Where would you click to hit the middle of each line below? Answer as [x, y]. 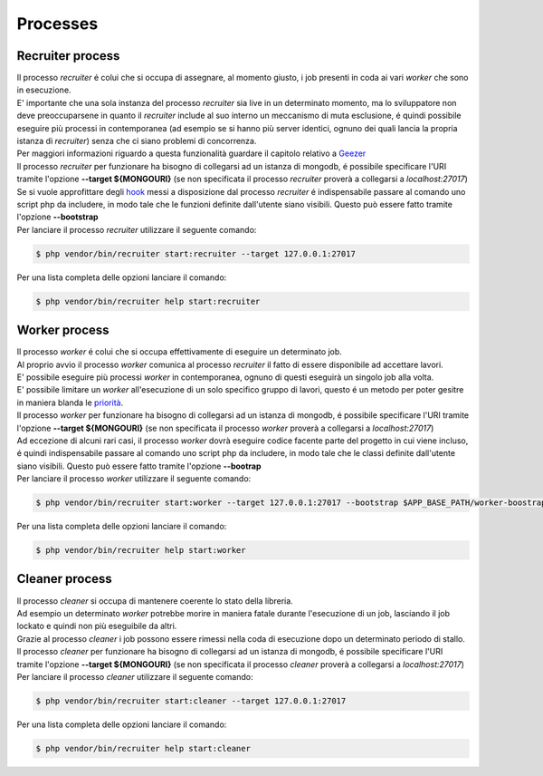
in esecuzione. [44, 90]
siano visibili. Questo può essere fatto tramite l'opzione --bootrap [139, 466]
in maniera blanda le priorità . [70, 403]
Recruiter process [68, 56]
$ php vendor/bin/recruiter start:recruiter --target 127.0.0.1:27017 [196, 253]
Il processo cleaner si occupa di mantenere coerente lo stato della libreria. [155, 601]
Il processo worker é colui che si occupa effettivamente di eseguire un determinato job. [180, 352]
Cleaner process [64, 579]
